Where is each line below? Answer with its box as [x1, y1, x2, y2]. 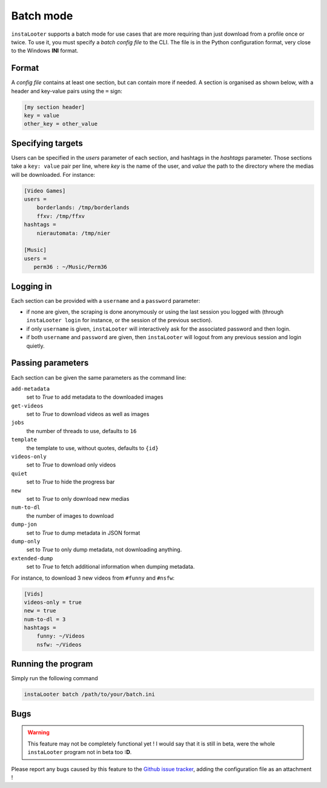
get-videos [11, 402, 44, 409]
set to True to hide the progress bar [26, 478, 115, 486]
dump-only [11, 538, 41, 545]
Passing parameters [11, 358, 89, 368]
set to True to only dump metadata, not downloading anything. [26, 546, 182, 554]
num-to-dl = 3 [24, 615, 66, 623]
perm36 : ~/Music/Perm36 [33, 263, 107, 271]
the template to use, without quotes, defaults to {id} [26, 444, 159, 451]
